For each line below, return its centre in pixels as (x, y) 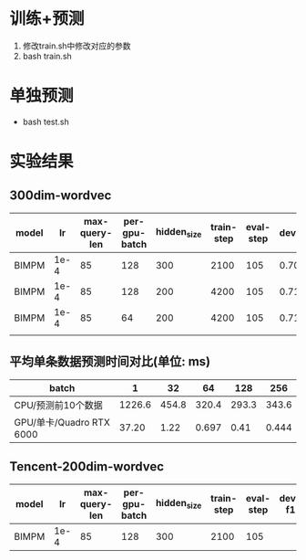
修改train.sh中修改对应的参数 (76, 46)
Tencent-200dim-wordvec (87, 467)
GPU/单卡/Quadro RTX (62, 422)
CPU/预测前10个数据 (58, 405)
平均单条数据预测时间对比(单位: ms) (110, 362)
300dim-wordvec (61, 196)
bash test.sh (46, 122)
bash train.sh (47, 56)
